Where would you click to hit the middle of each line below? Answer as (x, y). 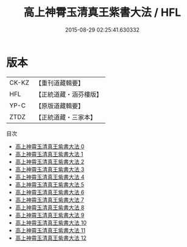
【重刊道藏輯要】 (59, 83)
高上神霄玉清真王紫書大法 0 (50, 146)
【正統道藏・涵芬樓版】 (69, 94)
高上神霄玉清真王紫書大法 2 (50, 162)
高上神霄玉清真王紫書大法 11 (50, 230)
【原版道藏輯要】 (59, 106)
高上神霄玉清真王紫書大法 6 (50, 192)
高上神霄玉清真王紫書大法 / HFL (102, 13)
